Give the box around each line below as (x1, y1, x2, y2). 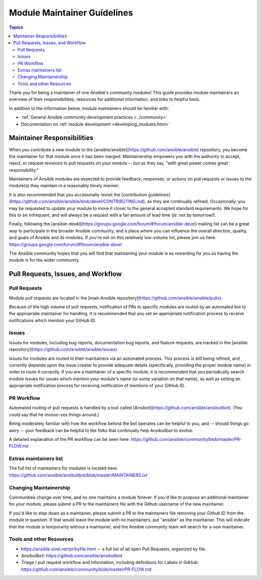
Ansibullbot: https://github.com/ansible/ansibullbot (21, 553, 122, 559)
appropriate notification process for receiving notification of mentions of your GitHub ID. (9, 383, 185, 388)
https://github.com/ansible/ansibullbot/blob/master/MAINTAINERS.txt (9, 472, 148, 478)
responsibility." (9, 167, 39, 173)
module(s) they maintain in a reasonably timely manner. (9, 183, 120, 189)
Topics (9, 24, 23, 30)
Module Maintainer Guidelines (9, 7, 133, 18)
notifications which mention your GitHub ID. (9, 317, 97, 323)
